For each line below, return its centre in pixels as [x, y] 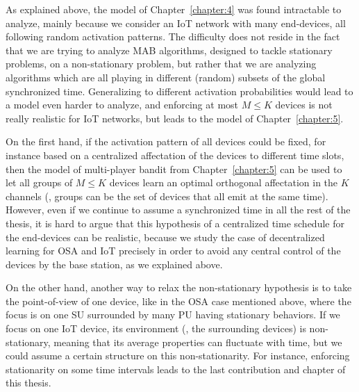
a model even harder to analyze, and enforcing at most [122, 105]
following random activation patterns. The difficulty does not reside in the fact [173, 36]
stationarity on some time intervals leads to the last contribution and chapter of [176, 369]
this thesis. [28, 383]
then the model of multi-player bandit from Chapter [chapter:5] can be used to [174, 169]
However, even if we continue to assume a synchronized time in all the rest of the [178, 210]
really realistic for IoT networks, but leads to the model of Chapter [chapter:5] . [175, 118]
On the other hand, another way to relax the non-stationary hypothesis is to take [179, 287]
